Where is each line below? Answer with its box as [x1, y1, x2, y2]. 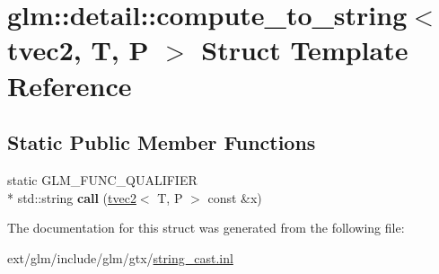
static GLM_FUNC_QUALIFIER [7, 170, 198, 189]
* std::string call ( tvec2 [7, 188, 136, 207]
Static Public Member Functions [7, 128, 316, 156]
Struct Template [201, 31, 408, 68]
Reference [7, 66, 132, 103]
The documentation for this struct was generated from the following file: [7, 218, 405, 237]
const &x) [207, 188, 262, 207]
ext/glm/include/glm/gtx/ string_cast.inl [7, 248, 233, 267]
